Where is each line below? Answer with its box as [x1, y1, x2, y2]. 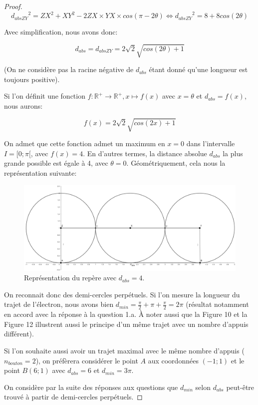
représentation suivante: [4, 167, 77, 178]
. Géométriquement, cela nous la [126, 158, 226, 168]
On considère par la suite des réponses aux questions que [4, 381, 178, 392]
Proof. [4, 1, 22, 11]
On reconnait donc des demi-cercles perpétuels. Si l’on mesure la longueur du [4, 289, 240, 299]
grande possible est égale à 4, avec [4, 158, 108, 168]
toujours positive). [4, 74, 60, 84]
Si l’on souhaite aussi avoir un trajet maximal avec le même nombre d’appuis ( [4, 345, 245, 355]
